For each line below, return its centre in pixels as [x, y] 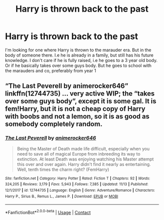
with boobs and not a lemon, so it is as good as [77, 116]
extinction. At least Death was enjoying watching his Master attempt [85, 159]
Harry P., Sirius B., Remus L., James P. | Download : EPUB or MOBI [62, 196]
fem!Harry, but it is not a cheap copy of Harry [75, 109]
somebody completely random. [54, 124]
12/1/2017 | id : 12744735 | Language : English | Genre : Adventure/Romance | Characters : [80, 190]
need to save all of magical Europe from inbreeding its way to [79, 154]
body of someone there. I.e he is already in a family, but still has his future [79, 55]
